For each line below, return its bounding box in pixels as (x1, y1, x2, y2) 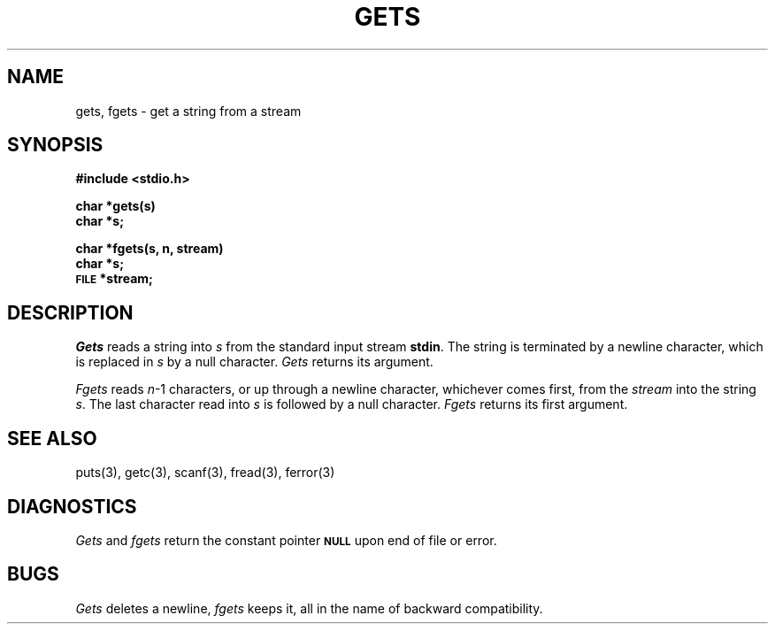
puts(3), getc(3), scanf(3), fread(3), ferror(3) (75, 465, 335, 481)
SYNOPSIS (7, 134, 104, 157)
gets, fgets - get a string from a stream (75, 103, 302, 119)
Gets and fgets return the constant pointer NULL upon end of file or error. (75, 532, 497, 548)
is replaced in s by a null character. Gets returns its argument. (75, 354, 434, 370)
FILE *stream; (75, 271, 153, 287)
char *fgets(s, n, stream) (75, 241, 224, 257)
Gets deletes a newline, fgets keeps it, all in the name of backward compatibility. (75, 600, 543, 616)
